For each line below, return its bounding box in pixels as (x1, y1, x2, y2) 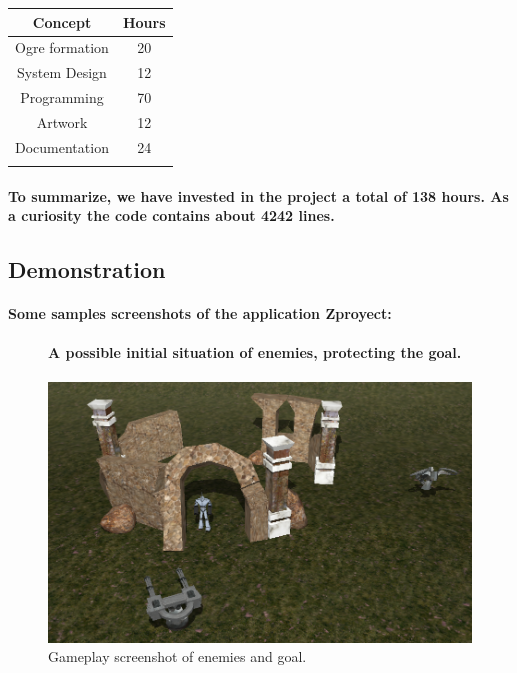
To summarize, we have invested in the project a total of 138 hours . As (8, 185, 509, 206)
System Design (17, 62, 107, 83)
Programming (20, 87, 104, 108)
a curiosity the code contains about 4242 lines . (8, 205, 335, 226)
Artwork (36, 111, 88, 132)
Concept (32, 11, 92, 32)
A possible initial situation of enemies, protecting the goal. (48, 342, 462, 363)
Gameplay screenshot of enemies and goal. (48, 646, 307, 667)
